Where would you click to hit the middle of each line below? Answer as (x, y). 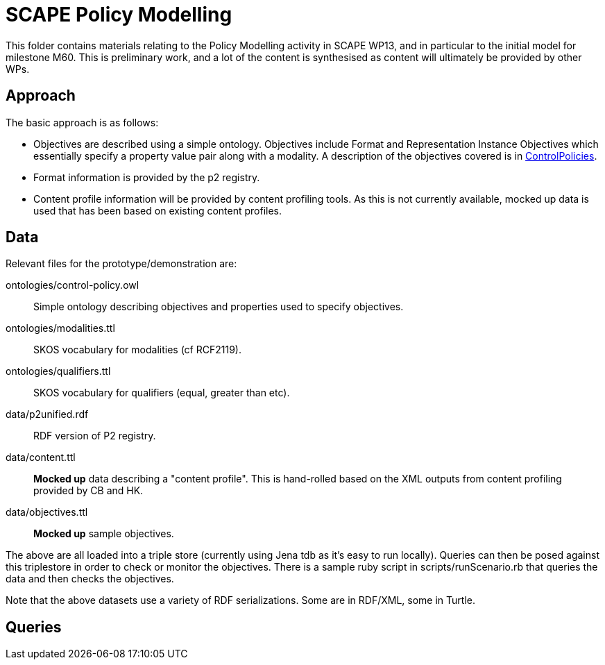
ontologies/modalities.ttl (60, 328)
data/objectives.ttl (47, 512)
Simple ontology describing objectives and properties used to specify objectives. (219, 307)
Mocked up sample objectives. (104, 534)
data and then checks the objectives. (90, 579)
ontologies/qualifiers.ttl (58, 371)
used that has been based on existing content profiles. (158, 210)
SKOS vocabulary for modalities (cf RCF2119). (137, 350)
